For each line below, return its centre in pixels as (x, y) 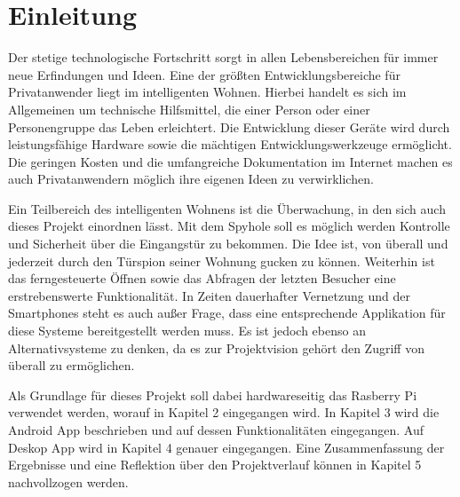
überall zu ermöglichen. (71, 365)
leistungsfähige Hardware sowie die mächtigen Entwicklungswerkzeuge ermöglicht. (230, 144)
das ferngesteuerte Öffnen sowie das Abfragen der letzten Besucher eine (202, 278)
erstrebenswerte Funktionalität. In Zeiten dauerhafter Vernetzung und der (209, 295)
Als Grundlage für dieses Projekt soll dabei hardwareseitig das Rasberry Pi (213, 394)
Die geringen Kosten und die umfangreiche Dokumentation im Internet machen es (230, 161)
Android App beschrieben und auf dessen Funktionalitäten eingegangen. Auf (216, 430)
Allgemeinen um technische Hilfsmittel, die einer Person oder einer (189, 109)
